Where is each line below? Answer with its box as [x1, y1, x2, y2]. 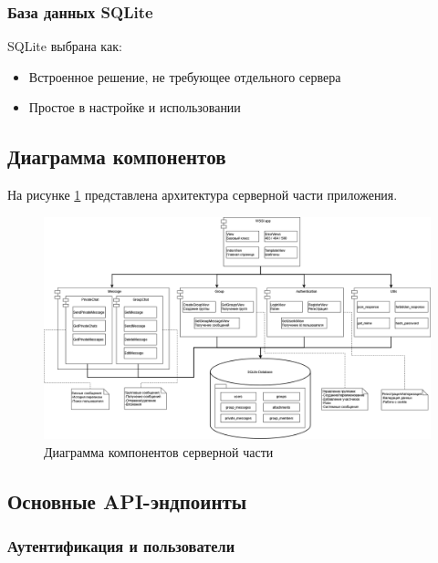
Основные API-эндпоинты [7, 486, 247, 515]
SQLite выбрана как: [7, 36, 122, 56]
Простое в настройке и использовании [28, 98, 241, 117]
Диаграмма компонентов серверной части [44, 442, 274, 461]
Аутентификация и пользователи [7, 535, 235, 558]
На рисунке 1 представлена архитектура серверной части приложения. [7, 185, 398, 204]
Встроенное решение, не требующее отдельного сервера [28, 67, 341, 86]
